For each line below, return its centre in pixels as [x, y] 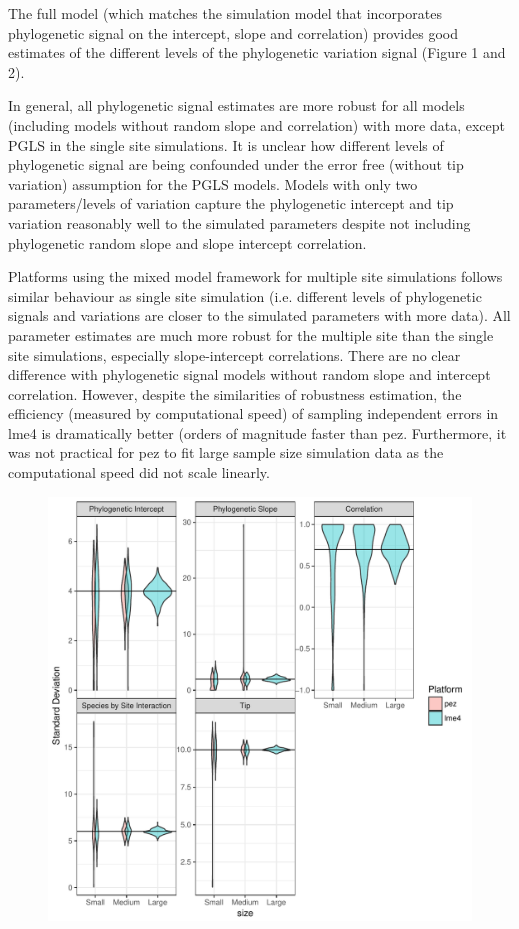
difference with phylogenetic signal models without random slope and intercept [249, 374]
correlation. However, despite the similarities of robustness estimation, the [235, 393]
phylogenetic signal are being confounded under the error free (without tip [236, 164]
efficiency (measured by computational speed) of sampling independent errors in [253, 413]
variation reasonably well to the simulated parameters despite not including [239, 222]
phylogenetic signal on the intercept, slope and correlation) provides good [233, 32]
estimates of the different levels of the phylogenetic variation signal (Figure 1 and [257, 52]
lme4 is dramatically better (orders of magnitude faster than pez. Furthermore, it [257, 432]
